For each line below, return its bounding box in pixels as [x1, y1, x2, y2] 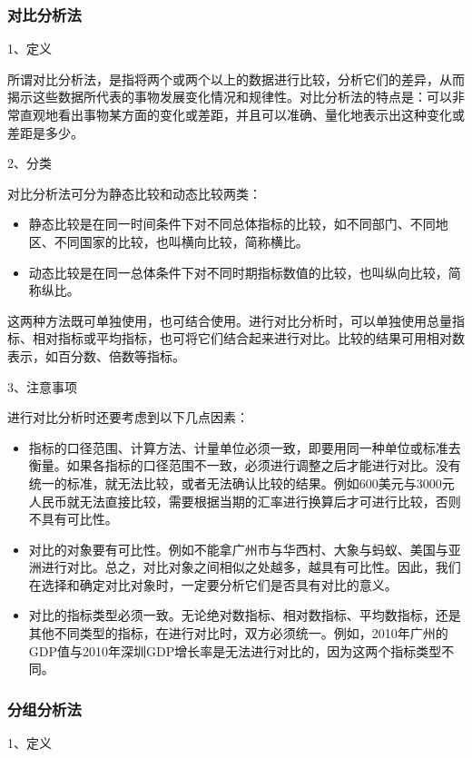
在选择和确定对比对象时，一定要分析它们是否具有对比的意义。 [28, 575, 398, 594]
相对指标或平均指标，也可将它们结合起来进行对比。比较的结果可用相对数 [32, 329, 465, 348]
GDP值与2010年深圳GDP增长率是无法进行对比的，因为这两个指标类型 [28, 641, 442, 660]
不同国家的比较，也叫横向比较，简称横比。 [54, 231, 309, 251]
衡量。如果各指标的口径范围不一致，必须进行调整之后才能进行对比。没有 [28, 456, 461, 475]
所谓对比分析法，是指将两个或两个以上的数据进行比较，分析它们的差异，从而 [7, 69, 465, 88]
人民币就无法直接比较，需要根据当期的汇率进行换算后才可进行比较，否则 [28, 491, 461, 510]
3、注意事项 [7, 377, 77, 396]
